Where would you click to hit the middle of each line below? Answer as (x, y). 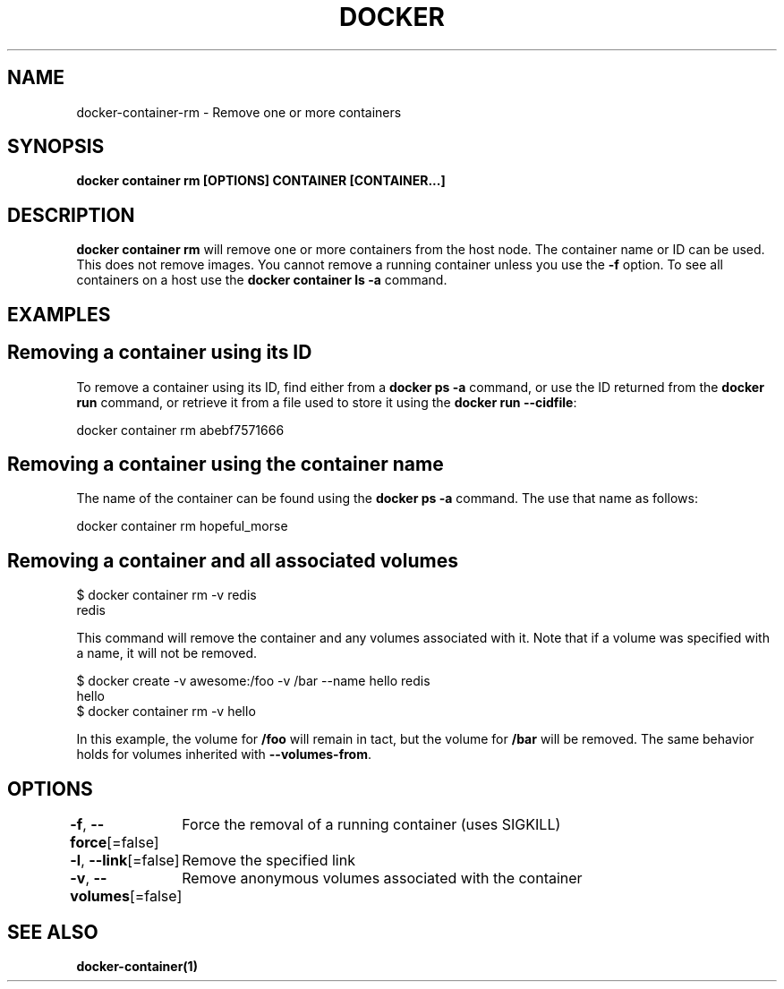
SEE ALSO (53, 932)
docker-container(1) (137, 966)
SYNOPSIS (56, 147)
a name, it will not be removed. (166, 653)
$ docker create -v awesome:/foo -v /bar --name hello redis (253, 681)
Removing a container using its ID (160, 353)
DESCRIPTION (71, 215)
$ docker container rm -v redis (166, 595)
